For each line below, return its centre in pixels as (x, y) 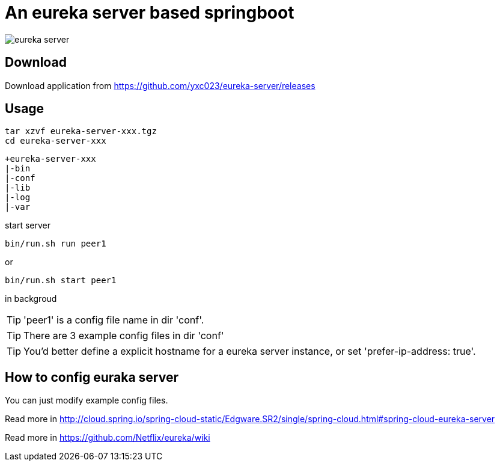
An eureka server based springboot (150, 13)
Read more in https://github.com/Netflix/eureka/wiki (108, 438)
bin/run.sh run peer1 (56, 244)
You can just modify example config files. (87, 400)
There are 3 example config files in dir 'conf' (124, 336)
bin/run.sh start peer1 (61, 281)
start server (28, 225)
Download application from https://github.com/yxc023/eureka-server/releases (160, 85)
